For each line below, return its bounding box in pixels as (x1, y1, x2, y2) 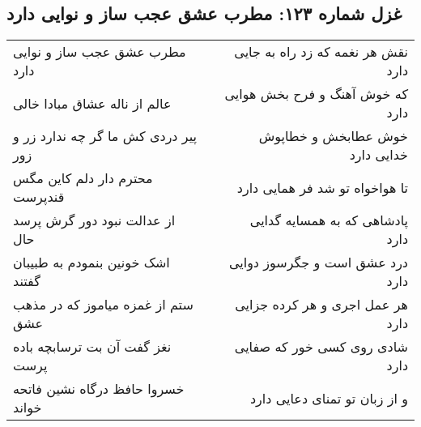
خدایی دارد (349, 145, 408, 164)
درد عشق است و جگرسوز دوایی (228, 253, 408, 272)
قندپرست (13, 187, 65, 207)
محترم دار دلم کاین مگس (13, 169, 153, 188)
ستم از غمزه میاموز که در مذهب (13, 295, 193, 314)
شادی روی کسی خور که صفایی (234, 337, 408, 357)
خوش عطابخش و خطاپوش (258, 126, 408, 146)
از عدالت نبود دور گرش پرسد (13, 211, 176, 230)
